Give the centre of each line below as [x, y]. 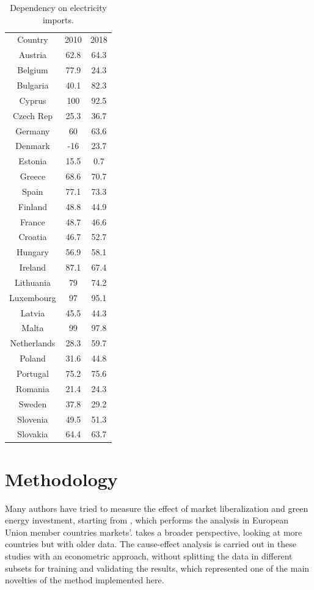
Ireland [33, 267]
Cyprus [33, 100]
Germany [33, 130]
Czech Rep [32, 115]
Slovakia [33, 434]
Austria [33, 55]
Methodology [61, 479]
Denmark [33, 146]
